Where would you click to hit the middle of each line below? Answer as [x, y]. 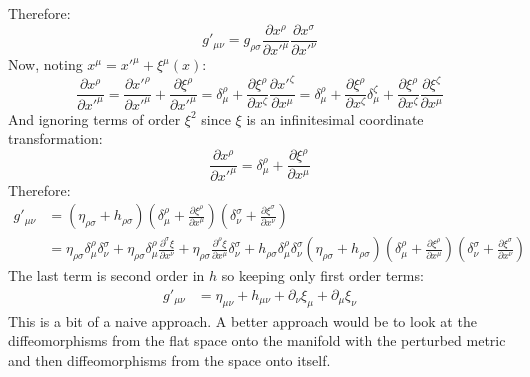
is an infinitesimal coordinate [335, 118]
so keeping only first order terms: [322, 275]
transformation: [55, 138]
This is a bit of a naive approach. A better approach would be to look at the [242, 320]
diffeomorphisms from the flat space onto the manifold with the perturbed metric [257, 340]
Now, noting [45, 64]
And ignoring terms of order [94, 118]
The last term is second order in [106, 275]
